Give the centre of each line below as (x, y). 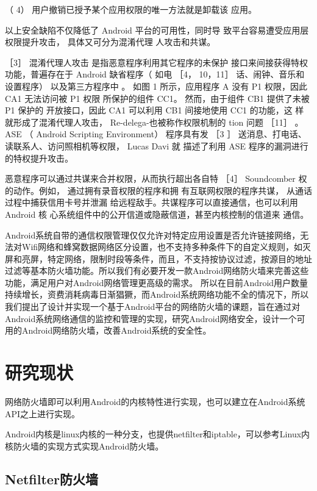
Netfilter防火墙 (52, 478)
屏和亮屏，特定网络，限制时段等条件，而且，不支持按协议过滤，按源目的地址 (158, 258)
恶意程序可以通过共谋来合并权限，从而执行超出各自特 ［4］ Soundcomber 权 (156, 178)
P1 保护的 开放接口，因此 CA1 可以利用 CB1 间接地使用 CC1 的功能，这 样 (155, 110)
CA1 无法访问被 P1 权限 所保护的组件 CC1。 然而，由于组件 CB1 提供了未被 (157, 98)
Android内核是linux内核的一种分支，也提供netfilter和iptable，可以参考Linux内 (158, 434)
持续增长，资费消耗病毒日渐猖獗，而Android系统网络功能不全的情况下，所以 (157, 294)
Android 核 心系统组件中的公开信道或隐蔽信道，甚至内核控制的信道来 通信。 (157, 214)
